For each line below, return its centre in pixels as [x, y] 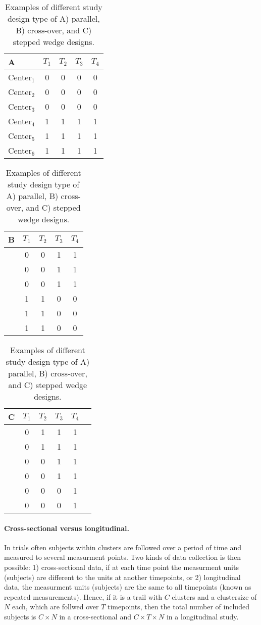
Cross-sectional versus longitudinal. [67, 528]
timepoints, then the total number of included [178, 607]
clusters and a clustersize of [214, 596]
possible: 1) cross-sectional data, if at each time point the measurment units [121, 567]
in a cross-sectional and [95, 616]
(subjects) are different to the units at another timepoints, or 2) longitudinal [122, 577]
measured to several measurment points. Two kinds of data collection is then [123, 557]
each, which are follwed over [55, 607]
